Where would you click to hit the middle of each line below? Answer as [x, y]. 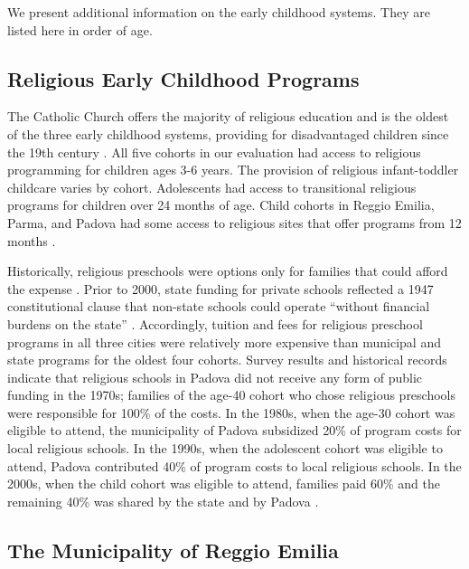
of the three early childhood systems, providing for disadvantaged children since [228, 133]
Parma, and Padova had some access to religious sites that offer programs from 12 [234, 222]
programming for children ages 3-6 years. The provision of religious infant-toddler [233, 170]
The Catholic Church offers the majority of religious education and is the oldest [228, 116]
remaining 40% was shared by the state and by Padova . [163, 501]
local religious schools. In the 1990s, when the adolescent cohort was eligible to [225, 448]
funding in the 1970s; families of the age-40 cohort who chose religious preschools [232, 395]
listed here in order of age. [80, 29]
